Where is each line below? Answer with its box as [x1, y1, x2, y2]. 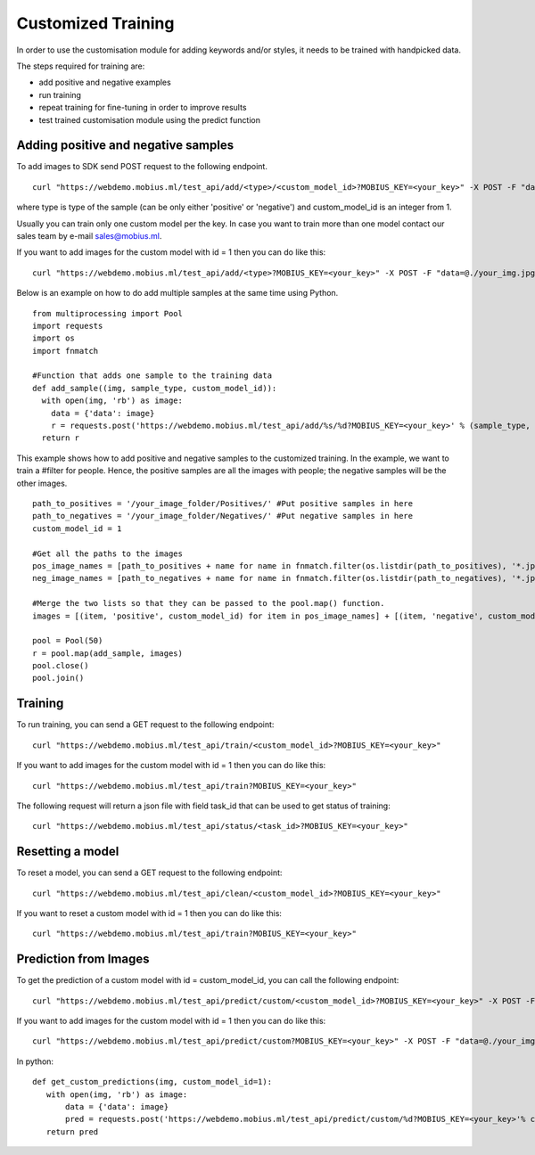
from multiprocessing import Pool [32, 308, 183, 318]
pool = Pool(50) [32, 635, 103, 646]
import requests [32, 321, 103, 331]
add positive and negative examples [38, 77, 171, 88]
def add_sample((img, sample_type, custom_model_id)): [32, 383, 277, 393]
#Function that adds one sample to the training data [32, 371, 272, 381]
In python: [16, 1056, 53, 1067]
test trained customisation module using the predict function [38, 114, 260, 125]
